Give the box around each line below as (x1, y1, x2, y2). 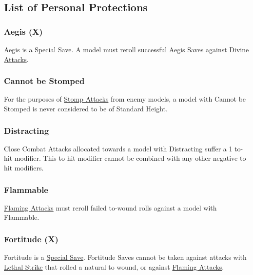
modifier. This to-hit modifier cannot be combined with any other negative (14, 153, 238, 163)
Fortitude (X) (4, 233, 58, 245)
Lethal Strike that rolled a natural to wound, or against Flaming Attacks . (4, 261, 224, 272)
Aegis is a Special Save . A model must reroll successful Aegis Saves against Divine (4, 44, 249, 54)
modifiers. (14, 163, 44, 172)
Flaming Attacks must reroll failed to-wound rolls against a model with (4, 202, 217, 212)
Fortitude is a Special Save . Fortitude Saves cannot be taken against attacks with (4, 252, 247, 262)
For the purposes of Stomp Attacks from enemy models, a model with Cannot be (4, 94, 246, 104)
